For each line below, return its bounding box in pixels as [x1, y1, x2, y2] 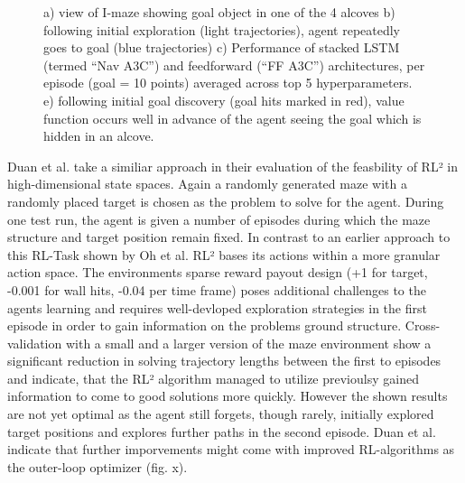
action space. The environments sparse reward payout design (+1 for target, [7, 263, 428, 282]
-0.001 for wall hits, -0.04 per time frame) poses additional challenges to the [7, 280, 426, 299]
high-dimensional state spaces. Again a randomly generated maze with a [7, 174, 407, 193]
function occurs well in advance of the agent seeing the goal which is [43, 108, 422, 127]
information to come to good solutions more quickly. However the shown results [7, 386, 448, 405]
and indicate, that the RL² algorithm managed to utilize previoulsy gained [7, 368, 419, 387]
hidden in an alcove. [43, 126, 154, 145]
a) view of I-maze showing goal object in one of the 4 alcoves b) [43, 3, 395, 21]
